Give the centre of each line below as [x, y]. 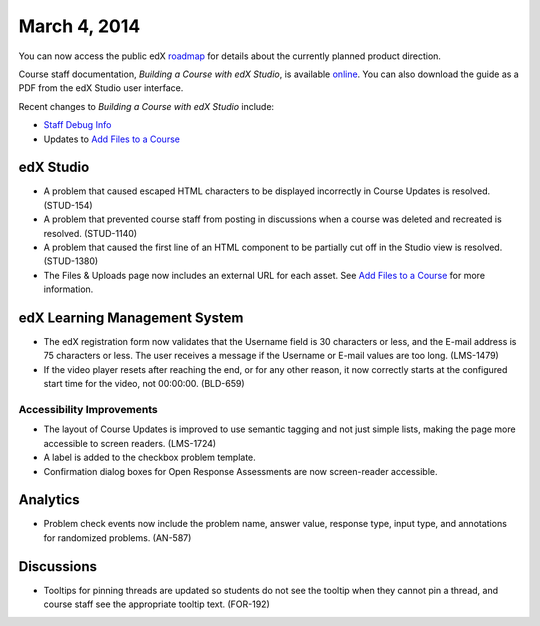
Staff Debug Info [77, 125]
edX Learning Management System [131, 317]
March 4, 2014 [79, 26]
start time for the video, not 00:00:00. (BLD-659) [144, 384]
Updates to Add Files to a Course [111, 139]
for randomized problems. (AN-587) [117, 537]
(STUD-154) [68, 205]
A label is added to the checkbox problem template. [150, 457]
